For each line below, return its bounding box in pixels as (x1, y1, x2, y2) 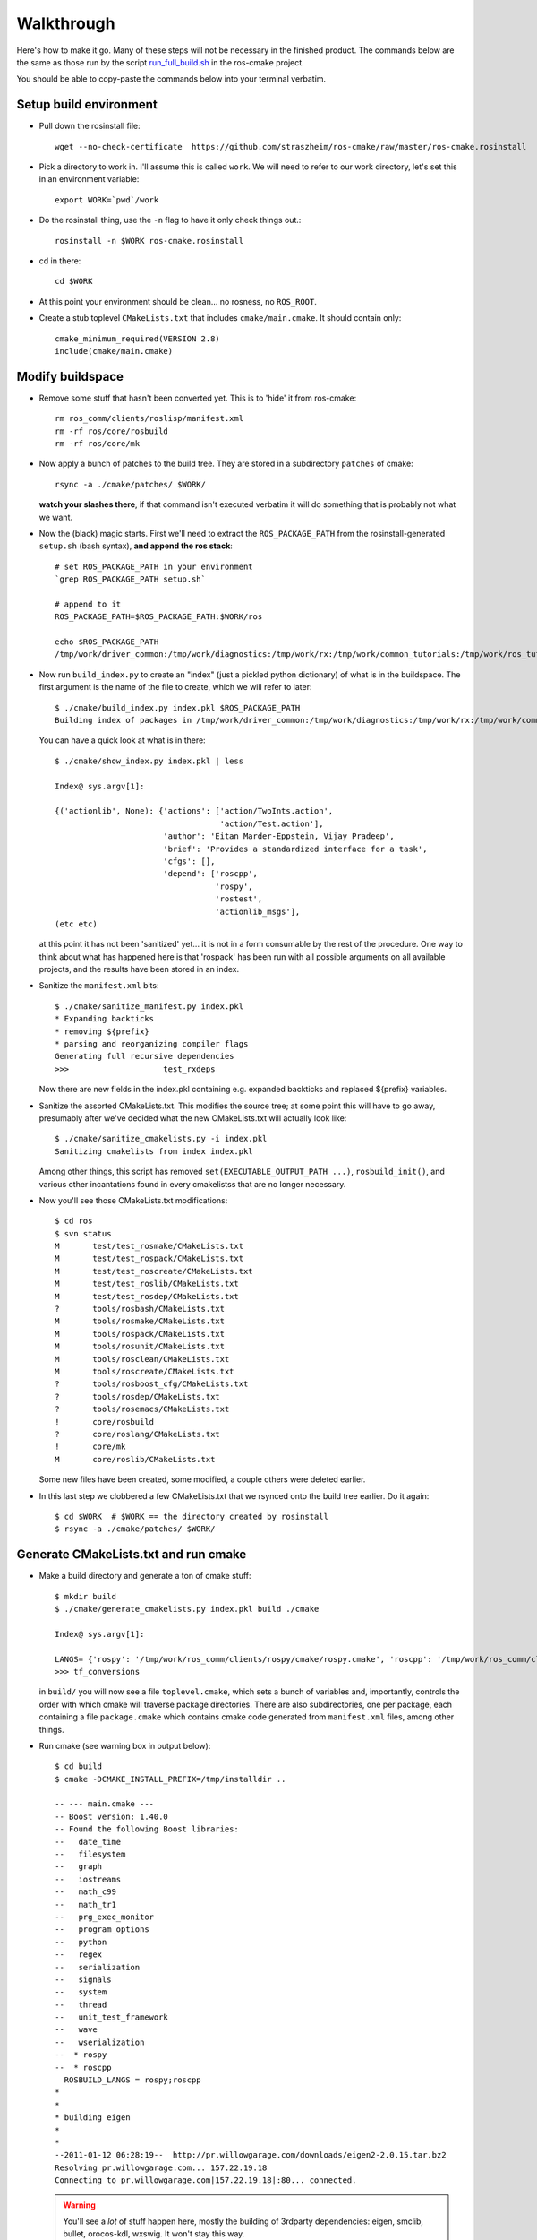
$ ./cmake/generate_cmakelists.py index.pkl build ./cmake (55, 1604, 320, 1614)
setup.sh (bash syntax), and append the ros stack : (38, 540, 233, 551)
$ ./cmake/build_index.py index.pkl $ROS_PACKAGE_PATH (55, 702, 301, 712)
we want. (38, 512, 73, 522)
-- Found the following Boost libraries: (55, 1824, 239, 1834)
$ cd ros (55, 1216, 93, 1227)
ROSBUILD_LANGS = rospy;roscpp (64, 2075, 201, 2085)
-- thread (55, 1999, 107, 2010)
